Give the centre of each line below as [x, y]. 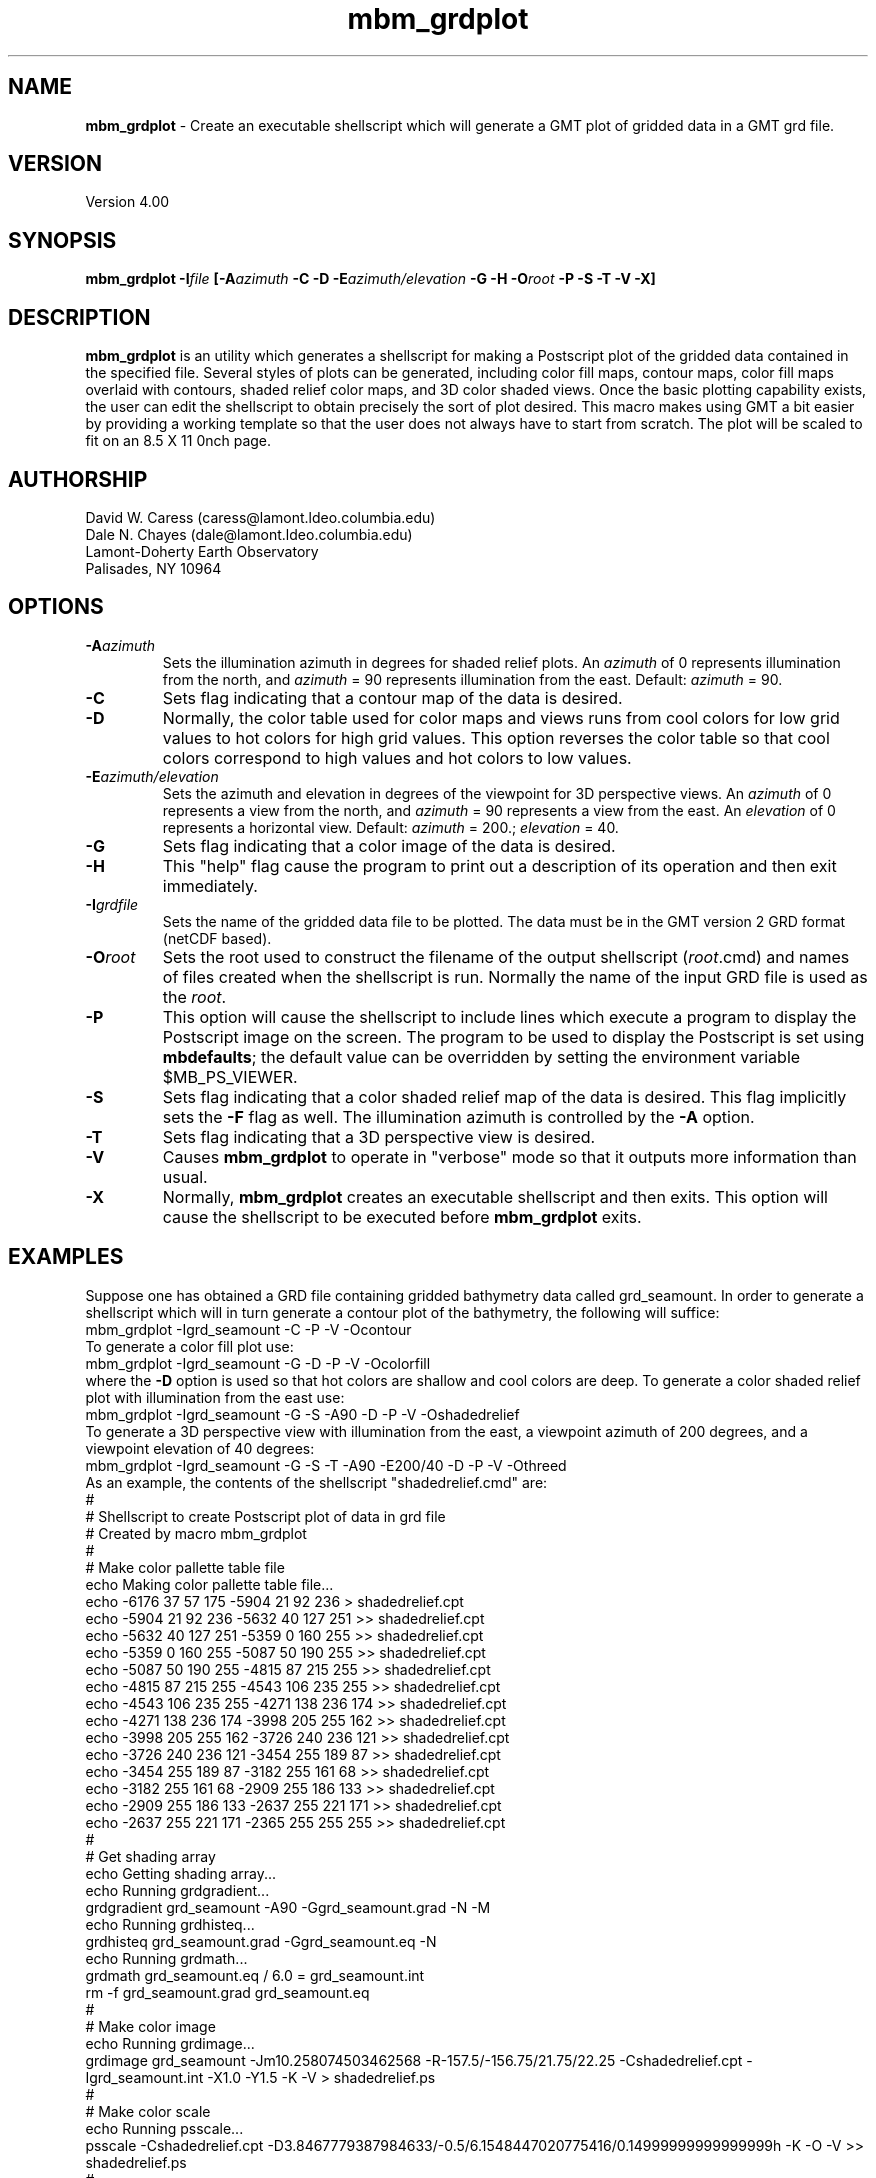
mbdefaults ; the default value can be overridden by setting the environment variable [481, 1056]
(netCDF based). [217, 938]
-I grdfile [112, 904]
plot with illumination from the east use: [215, 1397]
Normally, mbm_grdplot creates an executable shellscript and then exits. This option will [495, 1196]
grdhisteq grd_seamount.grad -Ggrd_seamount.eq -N [261, 1941]
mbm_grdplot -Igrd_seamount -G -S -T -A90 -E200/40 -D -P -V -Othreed [326, 1465]
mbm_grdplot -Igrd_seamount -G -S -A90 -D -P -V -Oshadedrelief [302, 1414]
